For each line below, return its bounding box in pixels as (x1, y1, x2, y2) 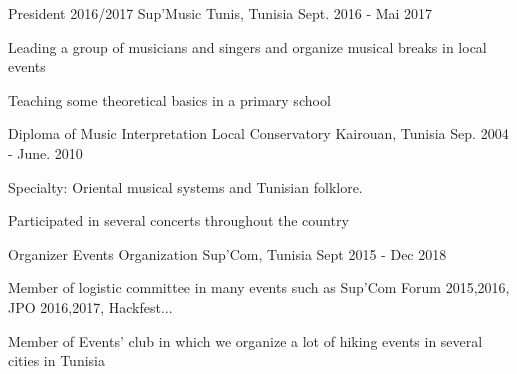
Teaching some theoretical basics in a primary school (8, 89, 331, 110)
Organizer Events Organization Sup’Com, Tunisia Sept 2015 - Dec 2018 (8, 243, 447, 264)
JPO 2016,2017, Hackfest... (8, 296, 173, 317)
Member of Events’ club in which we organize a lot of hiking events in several (8, 330, 483, 351)
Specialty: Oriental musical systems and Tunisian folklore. (8, 176, 363, 197)
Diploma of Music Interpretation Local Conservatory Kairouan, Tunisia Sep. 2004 (8, 123, 509, 144)
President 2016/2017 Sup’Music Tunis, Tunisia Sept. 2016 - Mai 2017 (8, 3, 433, 23)
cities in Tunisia (8, 350, 105, 371)
